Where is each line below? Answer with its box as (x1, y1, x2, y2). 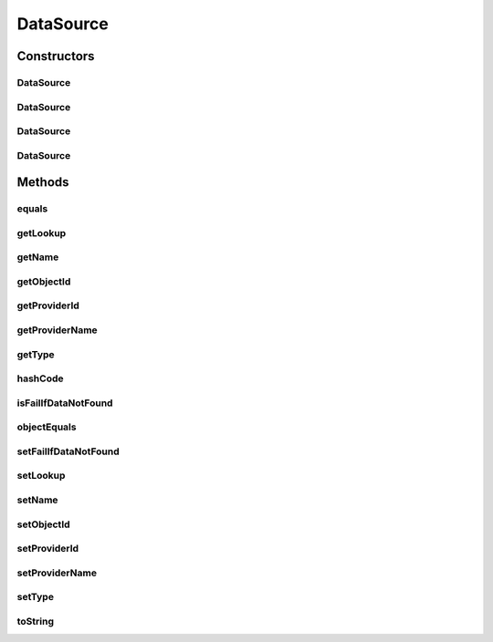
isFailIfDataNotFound (16, 397, 113, 409)
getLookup (16, 226, 67, 239)
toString (16, 615, 55, 627)
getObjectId (16, 274, 71, 287)
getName (16, 251, 59, 264)
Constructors (16, 48, 95, 64)
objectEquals (16, 420, 77, 433)
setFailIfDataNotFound (16, 445, 120, 458)
